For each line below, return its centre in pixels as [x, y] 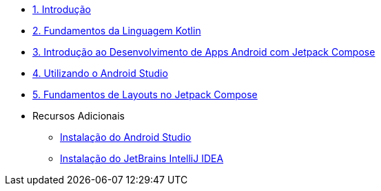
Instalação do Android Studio [126, 137]
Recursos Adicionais [79, 116]
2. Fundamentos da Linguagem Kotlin [117, 31]
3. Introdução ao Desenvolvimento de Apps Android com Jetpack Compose [204, 52]
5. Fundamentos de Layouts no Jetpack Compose [145, 94]
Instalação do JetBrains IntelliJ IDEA [142, 158]
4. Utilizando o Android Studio [100, 73]
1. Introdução [62, 9]
